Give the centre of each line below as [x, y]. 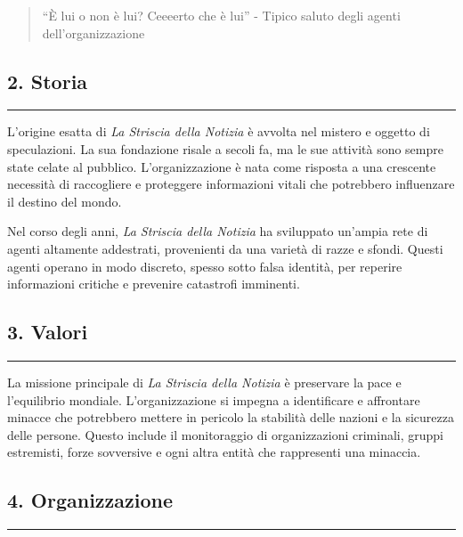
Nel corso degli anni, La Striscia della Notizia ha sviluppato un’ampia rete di [218, 231]
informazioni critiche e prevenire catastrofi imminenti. [154, 284]
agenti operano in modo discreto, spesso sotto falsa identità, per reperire [205, 266]
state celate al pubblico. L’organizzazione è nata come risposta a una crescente [222, 166]
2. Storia [48, 81]
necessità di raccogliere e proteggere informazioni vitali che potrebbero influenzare [231, 184]
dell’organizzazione [93, 33]
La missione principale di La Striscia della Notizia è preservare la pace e [204, 382]
